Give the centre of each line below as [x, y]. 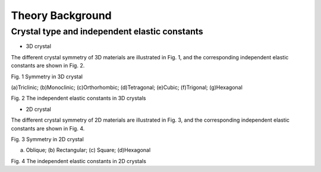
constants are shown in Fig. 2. [48, 66]
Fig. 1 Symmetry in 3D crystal [47, 77]
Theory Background [62, 15]
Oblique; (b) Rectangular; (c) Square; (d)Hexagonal [88, 150]
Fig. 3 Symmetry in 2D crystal [48, 139]
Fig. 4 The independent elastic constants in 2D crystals [79, 161]
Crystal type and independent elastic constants [107, 31]
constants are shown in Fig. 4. [48, 128]
